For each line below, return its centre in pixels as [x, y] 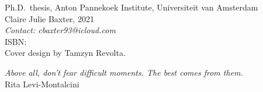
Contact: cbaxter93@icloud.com [60, 30]
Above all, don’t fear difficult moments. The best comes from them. [124, 72]
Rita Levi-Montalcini [42, 84]
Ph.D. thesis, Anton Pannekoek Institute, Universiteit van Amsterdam [131, 7]
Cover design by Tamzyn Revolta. [65, 53]
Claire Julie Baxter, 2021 [49, 18]
